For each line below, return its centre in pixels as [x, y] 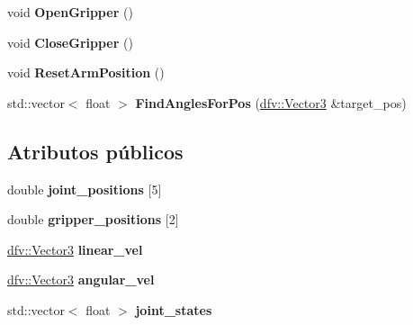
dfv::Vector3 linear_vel [75, 249]
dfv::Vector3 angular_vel [81, 280]
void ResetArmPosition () [86, 72]
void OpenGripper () [70, 12]
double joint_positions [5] [85, 189]
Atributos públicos [95, 151]
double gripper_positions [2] [93, 219]
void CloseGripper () [70, 42]
